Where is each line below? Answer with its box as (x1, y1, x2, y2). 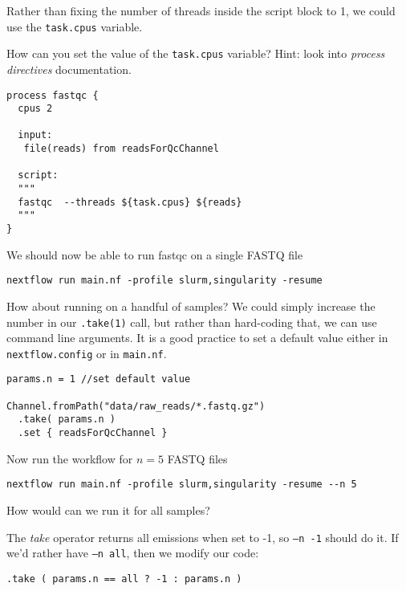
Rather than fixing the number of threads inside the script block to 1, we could (6, 2, 396, 18)
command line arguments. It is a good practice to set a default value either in (6, 329, 388, 346)
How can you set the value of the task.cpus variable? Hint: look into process (6, 45, 385, 62)
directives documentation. (6, 60, 132, 77)
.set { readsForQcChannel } (18, 427, 168, 439)
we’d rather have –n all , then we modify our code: (6, 544, 259, 561)
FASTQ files (167, 450, 228, 467)
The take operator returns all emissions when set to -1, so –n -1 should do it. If (6, 528, 399, 545)
